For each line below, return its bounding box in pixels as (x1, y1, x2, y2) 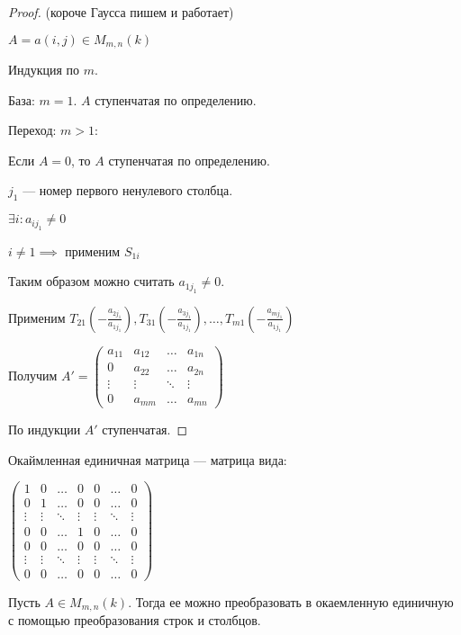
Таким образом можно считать (8, 272, 175, 291)
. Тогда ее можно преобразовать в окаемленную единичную (128, 592, 454, 611)
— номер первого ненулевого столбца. (23, 181, 233, 200)
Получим (8, 365, 58, 384)
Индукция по (8, 60, 80, 79)
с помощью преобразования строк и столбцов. (8, 611, 261, 630)
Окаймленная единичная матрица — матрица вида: (8, 450, 287, 469)
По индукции (8, 420, 81, 439)
